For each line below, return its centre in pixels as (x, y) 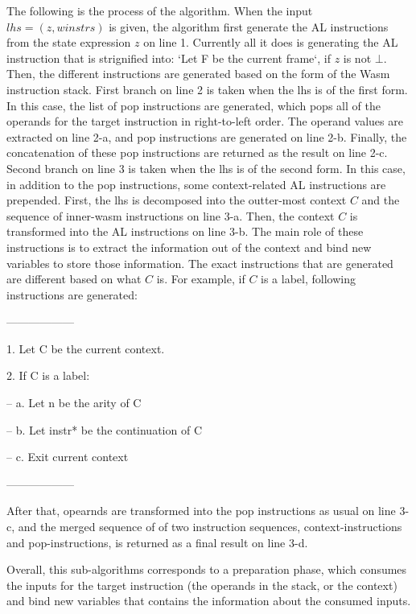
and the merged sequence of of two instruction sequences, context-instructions (210, 527)
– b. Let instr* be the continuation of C (104, 429)
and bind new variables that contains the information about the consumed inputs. (209, 601)
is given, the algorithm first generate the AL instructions (249, 26)
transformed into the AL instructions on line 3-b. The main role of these (185, 231)
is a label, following (308, 279)
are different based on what (74, 279)
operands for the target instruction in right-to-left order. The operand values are (205, 121)
